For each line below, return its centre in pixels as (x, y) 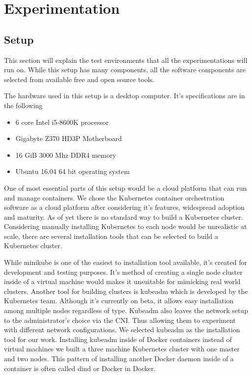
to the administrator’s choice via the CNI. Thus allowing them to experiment (120, 320)
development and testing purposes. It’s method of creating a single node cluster (123, 272)
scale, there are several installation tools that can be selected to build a (111, 236)
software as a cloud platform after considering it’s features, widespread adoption (124, 207)
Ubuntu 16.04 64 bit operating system (73, 171)
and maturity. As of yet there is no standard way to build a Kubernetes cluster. (124, 216)
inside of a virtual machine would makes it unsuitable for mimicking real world (122, 281)
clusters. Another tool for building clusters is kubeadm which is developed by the (126, 291)
